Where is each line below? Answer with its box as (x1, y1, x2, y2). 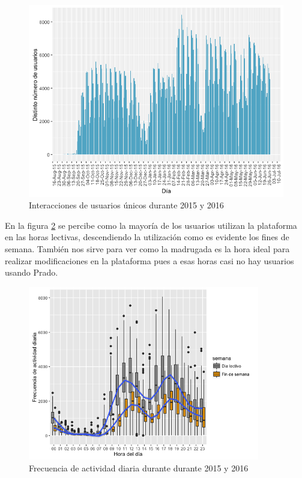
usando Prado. (5, 266, 58, 279)
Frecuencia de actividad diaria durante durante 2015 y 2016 (29, 462, 249, 474)
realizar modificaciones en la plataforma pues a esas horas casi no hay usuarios (5, 254, 294, 267)
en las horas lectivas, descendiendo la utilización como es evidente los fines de (5, 231, 289, 243)
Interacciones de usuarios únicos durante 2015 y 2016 (29, 199, 224, 211)
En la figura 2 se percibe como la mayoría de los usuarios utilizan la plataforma (5, 219, 297, 231)
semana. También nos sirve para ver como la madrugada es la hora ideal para (5, 243, 290, 255)
